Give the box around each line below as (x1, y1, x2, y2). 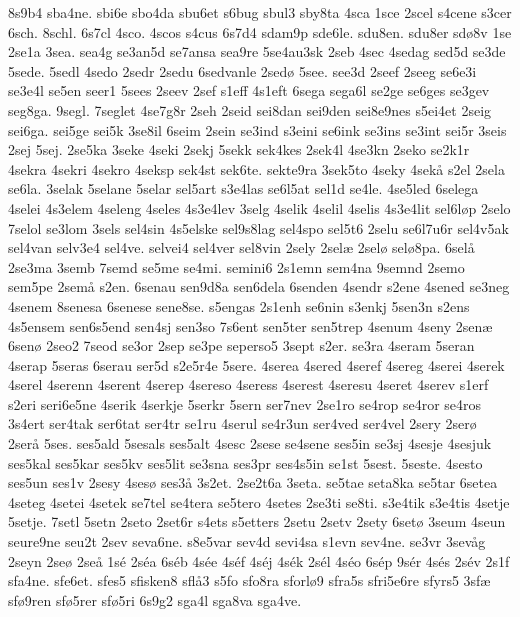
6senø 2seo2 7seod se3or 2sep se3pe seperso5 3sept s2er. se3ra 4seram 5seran (8, 335, 475, 356)
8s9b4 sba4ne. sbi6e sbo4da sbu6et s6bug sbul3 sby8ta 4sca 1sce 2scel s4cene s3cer (8, 2, 512, 22)
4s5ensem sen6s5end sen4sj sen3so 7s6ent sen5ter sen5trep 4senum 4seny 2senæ (8, 315, 493, 336)
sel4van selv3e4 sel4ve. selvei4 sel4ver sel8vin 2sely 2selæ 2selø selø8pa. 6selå (8, 237, 475, 258)
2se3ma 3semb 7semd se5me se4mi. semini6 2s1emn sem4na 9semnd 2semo (8, 256, 465, 277)
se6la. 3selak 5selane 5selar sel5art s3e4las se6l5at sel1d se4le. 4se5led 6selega (8, 178, 479, 199)
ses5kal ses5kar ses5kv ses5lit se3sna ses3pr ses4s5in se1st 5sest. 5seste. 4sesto (8, 452, 483, 473)
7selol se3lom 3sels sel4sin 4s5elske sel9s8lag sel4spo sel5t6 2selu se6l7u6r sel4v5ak (8, 217, 509, 238)
